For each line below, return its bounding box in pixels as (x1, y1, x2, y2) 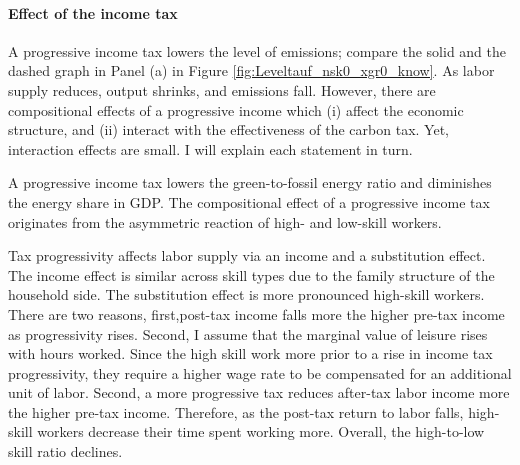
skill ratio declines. (8, 441, 123, 462)
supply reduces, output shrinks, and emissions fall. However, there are (8, 79, 436, 100)
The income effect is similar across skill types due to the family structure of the (8, 264, 495, 285)
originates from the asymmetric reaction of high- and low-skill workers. (8, 211, 442, 232)
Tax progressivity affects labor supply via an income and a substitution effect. (8, 245, 486, 266)
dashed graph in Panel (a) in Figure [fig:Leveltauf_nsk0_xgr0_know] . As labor (8, 60, 495, 81)
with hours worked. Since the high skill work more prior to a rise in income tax (8, 343, 493, 364)
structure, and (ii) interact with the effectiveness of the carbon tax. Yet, (8, 119, 449, 140)
